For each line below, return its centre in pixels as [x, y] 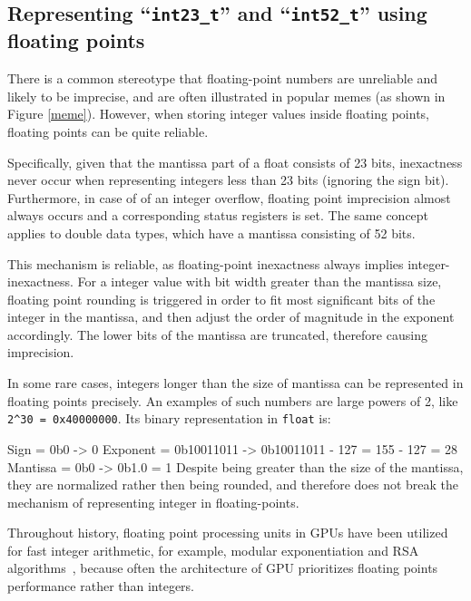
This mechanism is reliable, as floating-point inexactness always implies [206, 263]
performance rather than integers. [101, 586]
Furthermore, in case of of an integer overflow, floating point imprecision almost [229, 197]
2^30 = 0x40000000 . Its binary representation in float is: [169, 418]
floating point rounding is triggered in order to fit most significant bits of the [221, 299]
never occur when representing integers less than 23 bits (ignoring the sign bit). [228, 180]
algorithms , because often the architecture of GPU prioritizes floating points [223, 568]
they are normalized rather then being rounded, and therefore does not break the [233, 485]
